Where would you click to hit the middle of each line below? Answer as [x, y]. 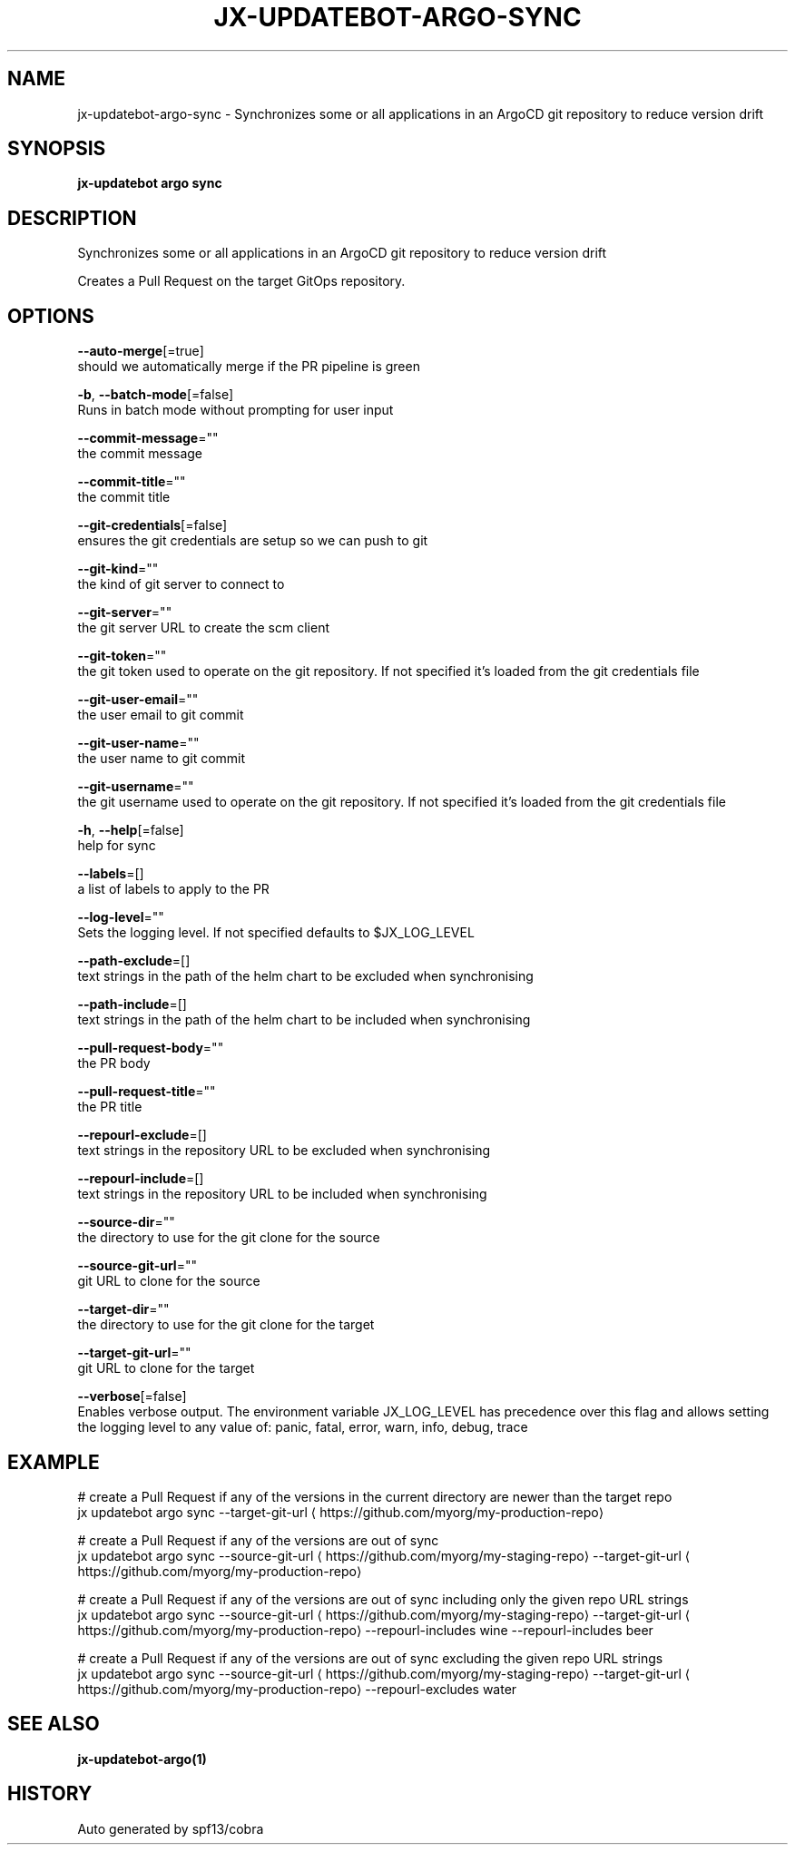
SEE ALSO [54, 1724]
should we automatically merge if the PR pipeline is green [249, 367]
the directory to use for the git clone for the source [229, 1238]
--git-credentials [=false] [152, 525]
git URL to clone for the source [169, 1281]
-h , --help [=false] [131, 830]
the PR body [114, 1063]
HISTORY [50, 1794]
